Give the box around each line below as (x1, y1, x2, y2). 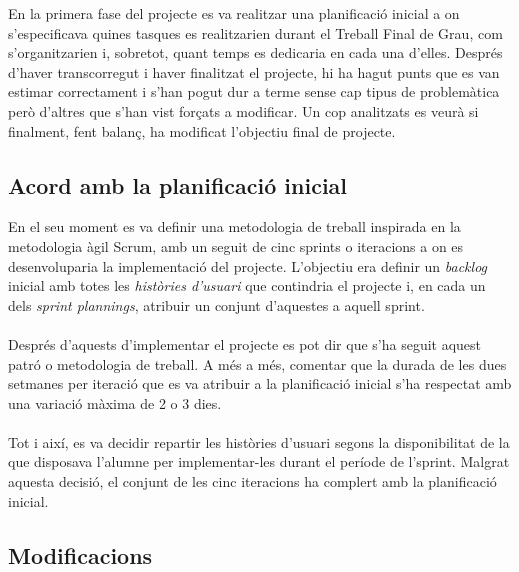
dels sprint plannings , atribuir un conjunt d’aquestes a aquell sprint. (8, 294, 425, 315)
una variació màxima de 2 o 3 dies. (8, 392, 222, 413)
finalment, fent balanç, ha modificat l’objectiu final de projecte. (8, 120, 396, 141)
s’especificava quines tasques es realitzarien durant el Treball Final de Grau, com (8, 22, 503, 43)
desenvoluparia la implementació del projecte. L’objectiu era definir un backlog (8, 255, 488, 276)
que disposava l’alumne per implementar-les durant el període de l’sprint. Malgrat (8, 451, 510, 472)
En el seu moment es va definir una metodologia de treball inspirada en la (8, 216, 461, 237)
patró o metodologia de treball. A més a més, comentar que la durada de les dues (8, 353, 507, 374)
